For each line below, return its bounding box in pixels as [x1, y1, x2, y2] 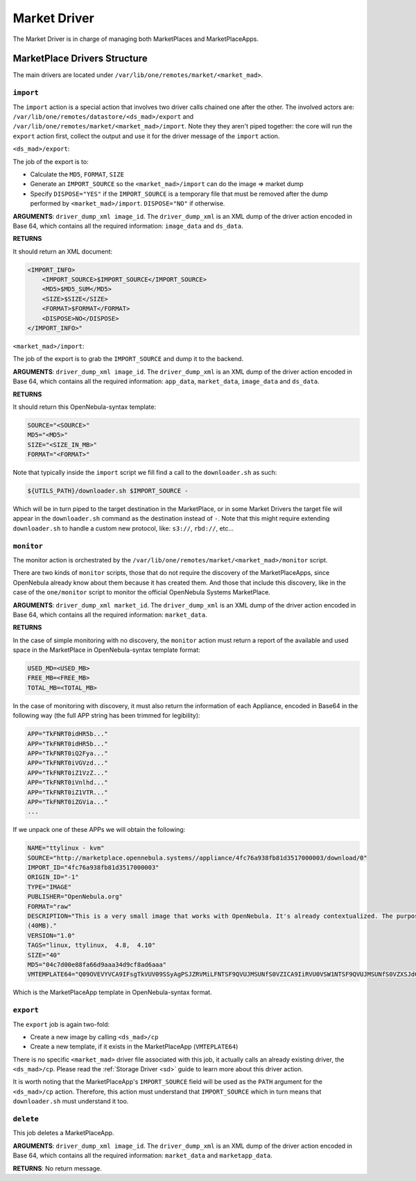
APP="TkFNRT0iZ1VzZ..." [27, 769, 109, 777]
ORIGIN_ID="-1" [27, 873, 79, 881]
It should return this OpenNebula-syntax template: [12, 403, 156, 411]
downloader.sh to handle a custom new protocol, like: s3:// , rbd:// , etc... [12, 524, 234, 533]
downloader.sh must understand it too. [12, 1097, 129, 1105]
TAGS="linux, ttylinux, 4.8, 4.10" [27, 941, 156, 949]
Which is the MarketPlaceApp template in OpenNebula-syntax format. [12, 988, 212, 996]
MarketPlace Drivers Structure [12, 53, 148, 65]
